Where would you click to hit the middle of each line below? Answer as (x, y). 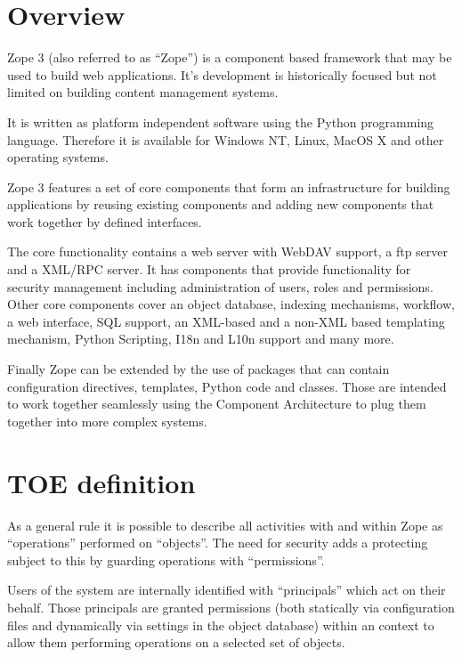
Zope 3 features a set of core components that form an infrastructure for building (229, 187)
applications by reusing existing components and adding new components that (221, 204)
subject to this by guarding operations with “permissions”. (166, 560)
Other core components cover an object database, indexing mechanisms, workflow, (231, 304)
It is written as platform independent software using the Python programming (221, 122)
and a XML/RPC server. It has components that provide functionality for (209, 269)
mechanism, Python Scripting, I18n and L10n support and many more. (201, 339)
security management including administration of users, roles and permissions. (220, 286)
